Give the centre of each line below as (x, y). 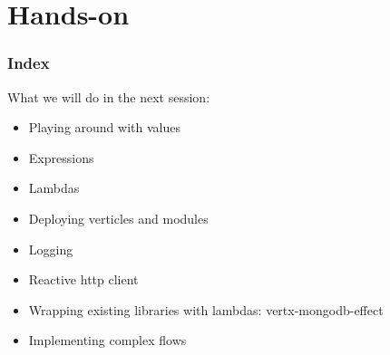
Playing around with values (104, 127)
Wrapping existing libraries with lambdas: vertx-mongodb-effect (206, 309)
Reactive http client (83, 279)
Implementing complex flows (107, 340)
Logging (51, 249)
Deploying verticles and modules (118, 218)
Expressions (61, 157)
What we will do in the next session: (109, 96)
